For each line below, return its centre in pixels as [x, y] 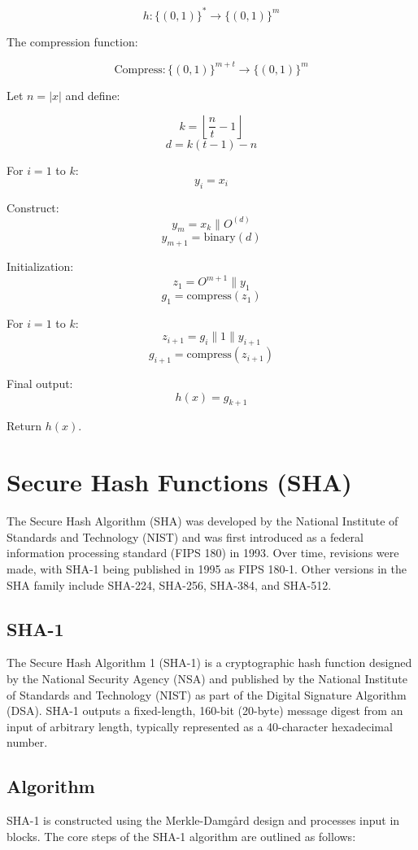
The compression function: [72, 41]
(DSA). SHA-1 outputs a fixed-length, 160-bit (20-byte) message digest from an [205, 711]
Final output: [40, 384]
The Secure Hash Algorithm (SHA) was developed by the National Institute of [202, 521]
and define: [93, 95]
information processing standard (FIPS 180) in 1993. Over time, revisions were [203, 553]
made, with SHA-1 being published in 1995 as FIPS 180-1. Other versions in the [207, 568]
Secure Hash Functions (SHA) [179, 482]
